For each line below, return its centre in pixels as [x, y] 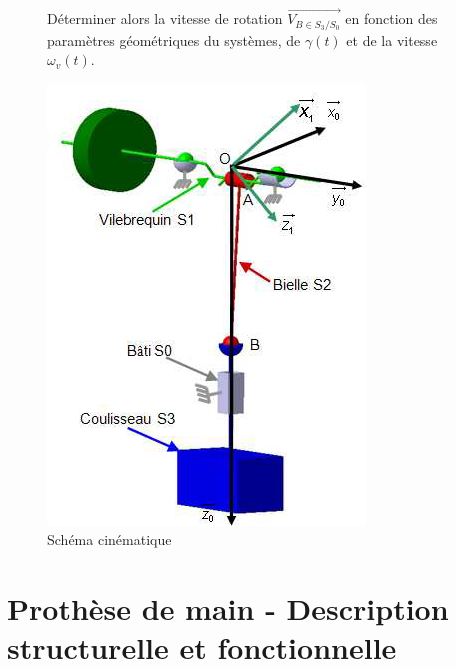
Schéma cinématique [109, 539]
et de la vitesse [392, 39]
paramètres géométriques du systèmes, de [174, 39]
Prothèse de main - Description [228, 608]
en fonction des [391, 18]
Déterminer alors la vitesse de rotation [165, 18]
